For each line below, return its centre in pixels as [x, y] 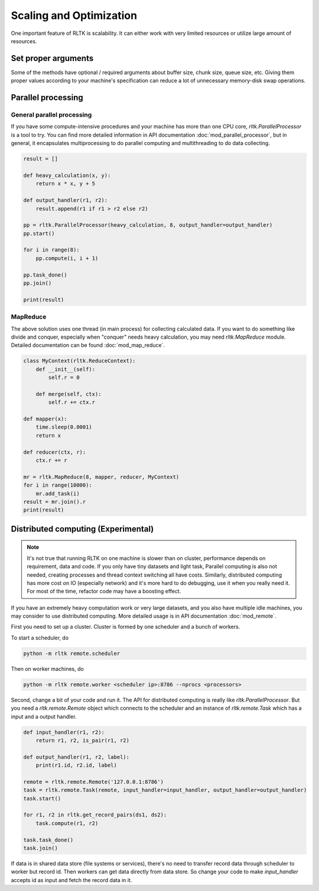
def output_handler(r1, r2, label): [77, 757]
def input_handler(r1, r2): [64, 732]
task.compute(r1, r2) [67, 823]
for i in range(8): [51, 250]
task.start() [42, 798]
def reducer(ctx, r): [55, 452]
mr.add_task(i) [58, 493]
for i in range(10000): [58, 485]
